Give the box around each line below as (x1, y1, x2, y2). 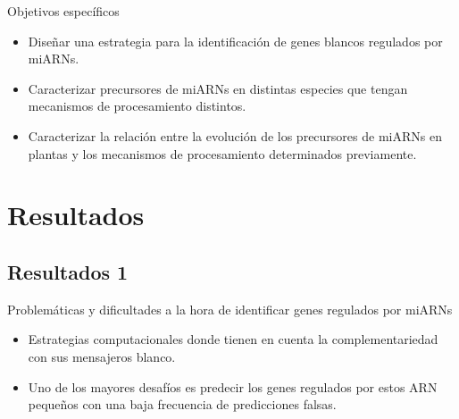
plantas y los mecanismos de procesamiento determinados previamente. (28, 144, 417, 163)
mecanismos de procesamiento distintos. (28, 96, 246, 115)
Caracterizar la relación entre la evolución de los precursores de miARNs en (28, 126, 442, 145)
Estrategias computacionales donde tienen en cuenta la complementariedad (28, 330, 438, 348)
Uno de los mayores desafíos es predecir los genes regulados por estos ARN (28, 377, 438, 396)
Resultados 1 (7, 257, 129, 285)
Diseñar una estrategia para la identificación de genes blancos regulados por (28, 31, 443, 50)
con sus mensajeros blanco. (28, 347, 176, 365)
